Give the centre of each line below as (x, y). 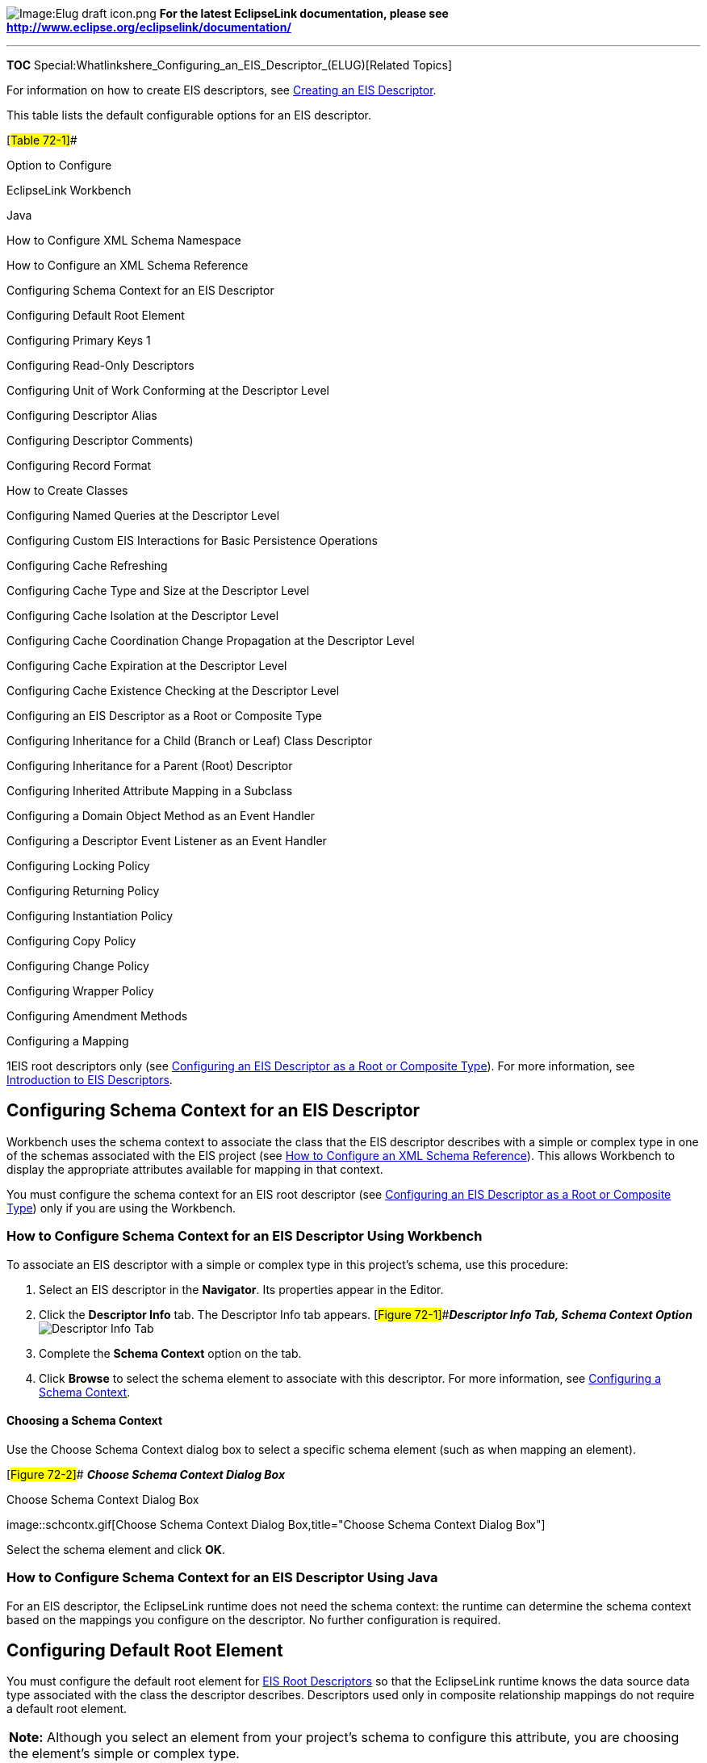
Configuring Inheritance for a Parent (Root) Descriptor (150, 766)
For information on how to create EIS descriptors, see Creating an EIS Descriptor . (222, 90)
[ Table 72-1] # (42, 140)
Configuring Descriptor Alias (82, 415)
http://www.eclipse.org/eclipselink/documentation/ (149, 27)
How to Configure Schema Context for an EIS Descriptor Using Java (222, 1578)
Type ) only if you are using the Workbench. (121, 1208)
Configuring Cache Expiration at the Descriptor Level (147, 666)
